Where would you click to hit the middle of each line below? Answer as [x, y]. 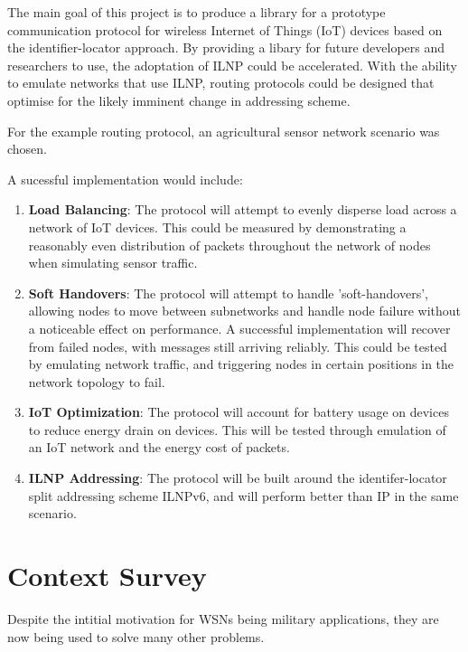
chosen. [28, 149]
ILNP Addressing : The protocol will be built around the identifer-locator [238, 478]
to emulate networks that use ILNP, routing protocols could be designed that [221, 83]
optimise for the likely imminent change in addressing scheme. [179, 100]
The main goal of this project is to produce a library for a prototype [197, 12]
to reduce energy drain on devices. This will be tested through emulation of [237, 429]
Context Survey [107, 576]
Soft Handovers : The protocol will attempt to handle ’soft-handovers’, [228, 293]
